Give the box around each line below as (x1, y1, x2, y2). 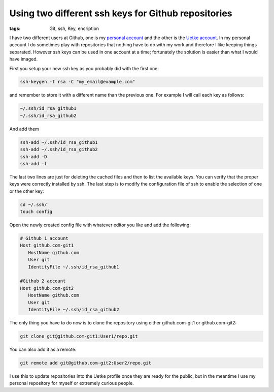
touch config (20, 209, 53, 215)
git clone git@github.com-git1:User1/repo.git (20, 333, 138, 339)
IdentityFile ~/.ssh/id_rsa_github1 (28, 264, 119, 269)
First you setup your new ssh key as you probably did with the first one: (9, 65, 159, 71)
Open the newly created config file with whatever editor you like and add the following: (9, 222, 191, 228)
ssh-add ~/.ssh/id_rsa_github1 (20, 139, 98, 145)
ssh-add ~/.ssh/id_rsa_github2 (20, 146, 98, 153)
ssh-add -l (20, 161, 47, 166)
